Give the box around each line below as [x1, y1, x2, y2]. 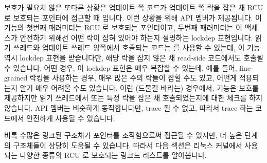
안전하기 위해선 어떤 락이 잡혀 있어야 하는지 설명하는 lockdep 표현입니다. [20, 32, 253, 43]
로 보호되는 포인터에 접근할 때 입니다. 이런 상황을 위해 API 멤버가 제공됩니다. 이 [4, 12, 262, 23]
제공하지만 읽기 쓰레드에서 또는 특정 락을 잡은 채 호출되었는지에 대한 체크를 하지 [4, 92, 263, 103]
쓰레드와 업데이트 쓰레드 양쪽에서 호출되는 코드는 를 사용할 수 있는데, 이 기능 [13, 42, 260, 53]
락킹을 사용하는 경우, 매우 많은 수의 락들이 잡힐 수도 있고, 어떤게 [29, 72, 237, 83]
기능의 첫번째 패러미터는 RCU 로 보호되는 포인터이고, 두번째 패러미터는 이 [4, 22, 242, 33]
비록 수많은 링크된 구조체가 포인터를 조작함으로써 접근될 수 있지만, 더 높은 [4, 130, 242, 140]
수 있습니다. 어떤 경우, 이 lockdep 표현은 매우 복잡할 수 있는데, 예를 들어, [4, 62, 237, 73]
